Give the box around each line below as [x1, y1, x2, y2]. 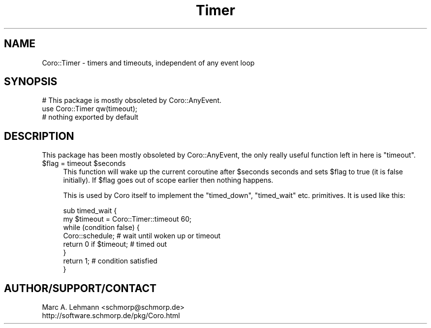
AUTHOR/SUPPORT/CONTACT [4, 282, 157, 295]
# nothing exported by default [42, 113, 139, 122]
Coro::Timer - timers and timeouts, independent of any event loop [42, 58, 255, 67]
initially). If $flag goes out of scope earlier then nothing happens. [63, 176, 274, 185]
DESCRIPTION [4, 130, 74, 142]
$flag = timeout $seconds [42, 159, 126, 168]
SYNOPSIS [4, 75, 58, 88]
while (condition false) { [63, 223, 140, 232]
